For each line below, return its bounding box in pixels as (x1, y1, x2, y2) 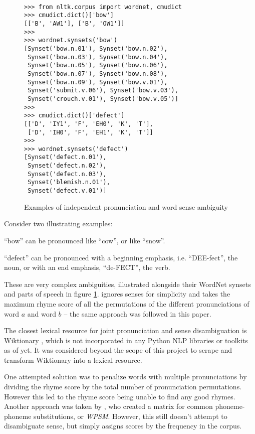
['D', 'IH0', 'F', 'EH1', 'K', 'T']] (28, 128, 153, 136)
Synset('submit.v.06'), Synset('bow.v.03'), (28, 87, 178, 94)
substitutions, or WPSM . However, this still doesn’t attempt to (34, 410, 227, 421)
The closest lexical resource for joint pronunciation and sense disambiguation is (4, 325, 247, 336)
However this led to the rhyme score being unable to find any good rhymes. (4, 391, 235, 401)
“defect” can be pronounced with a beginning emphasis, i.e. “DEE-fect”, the (4, 252, 238, 262)
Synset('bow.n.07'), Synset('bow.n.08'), (28, 70, 168, 77)
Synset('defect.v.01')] (28, 187, 107, 195)
